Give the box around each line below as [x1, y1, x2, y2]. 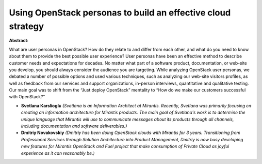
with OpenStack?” [9, 94, 45, 100]
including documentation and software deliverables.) [21, 123, 127, 129]
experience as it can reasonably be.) [21, 150, 95, 156]
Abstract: [9, 38, 29, 44]
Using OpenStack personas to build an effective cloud [9, 7, 231, 18]
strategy [9, 21, 44, 31]
